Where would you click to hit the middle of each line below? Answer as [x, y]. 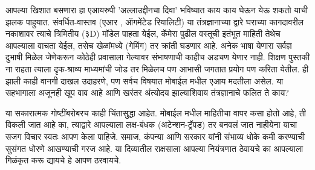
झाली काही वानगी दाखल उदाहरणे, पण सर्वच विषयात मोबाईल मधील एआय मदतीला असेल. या [145, 80]
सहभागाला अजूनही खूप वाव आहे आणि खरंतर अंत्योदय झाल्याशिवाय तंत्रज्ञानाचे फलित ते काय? [147, 93]
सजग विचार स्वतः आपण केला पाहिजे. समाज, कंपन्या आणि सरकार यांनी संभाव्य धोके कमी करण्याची [155, 136]
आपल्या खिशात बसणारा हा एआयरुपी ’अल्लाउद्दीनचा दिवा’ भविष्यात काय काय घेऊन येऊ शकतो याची [157, 10]
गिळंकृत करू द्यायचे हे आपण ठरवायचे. [63, 160]
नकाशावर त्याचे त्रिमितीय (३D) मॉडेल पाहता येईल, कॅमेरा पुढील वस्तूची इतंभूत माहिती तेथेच [143, 33]
